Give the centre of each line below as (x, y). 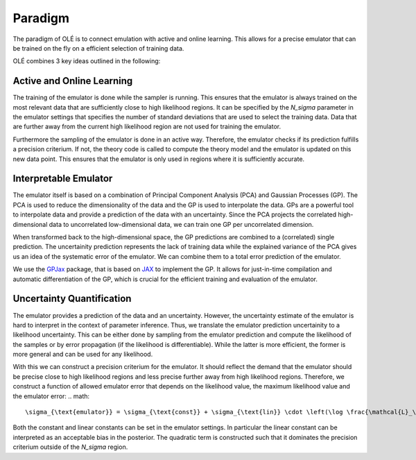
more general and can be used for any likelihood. (83, 355)
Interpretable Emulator (63, 179)
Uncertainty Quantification (72, 299)
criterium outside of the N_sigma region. (70, 447)
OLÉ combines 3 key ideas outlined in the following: (87, 61)
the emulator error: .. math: (51, 396)
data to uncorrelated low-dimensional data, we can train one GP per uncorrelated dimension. (181, 224)
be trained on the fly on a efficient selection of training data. (98, 48)
